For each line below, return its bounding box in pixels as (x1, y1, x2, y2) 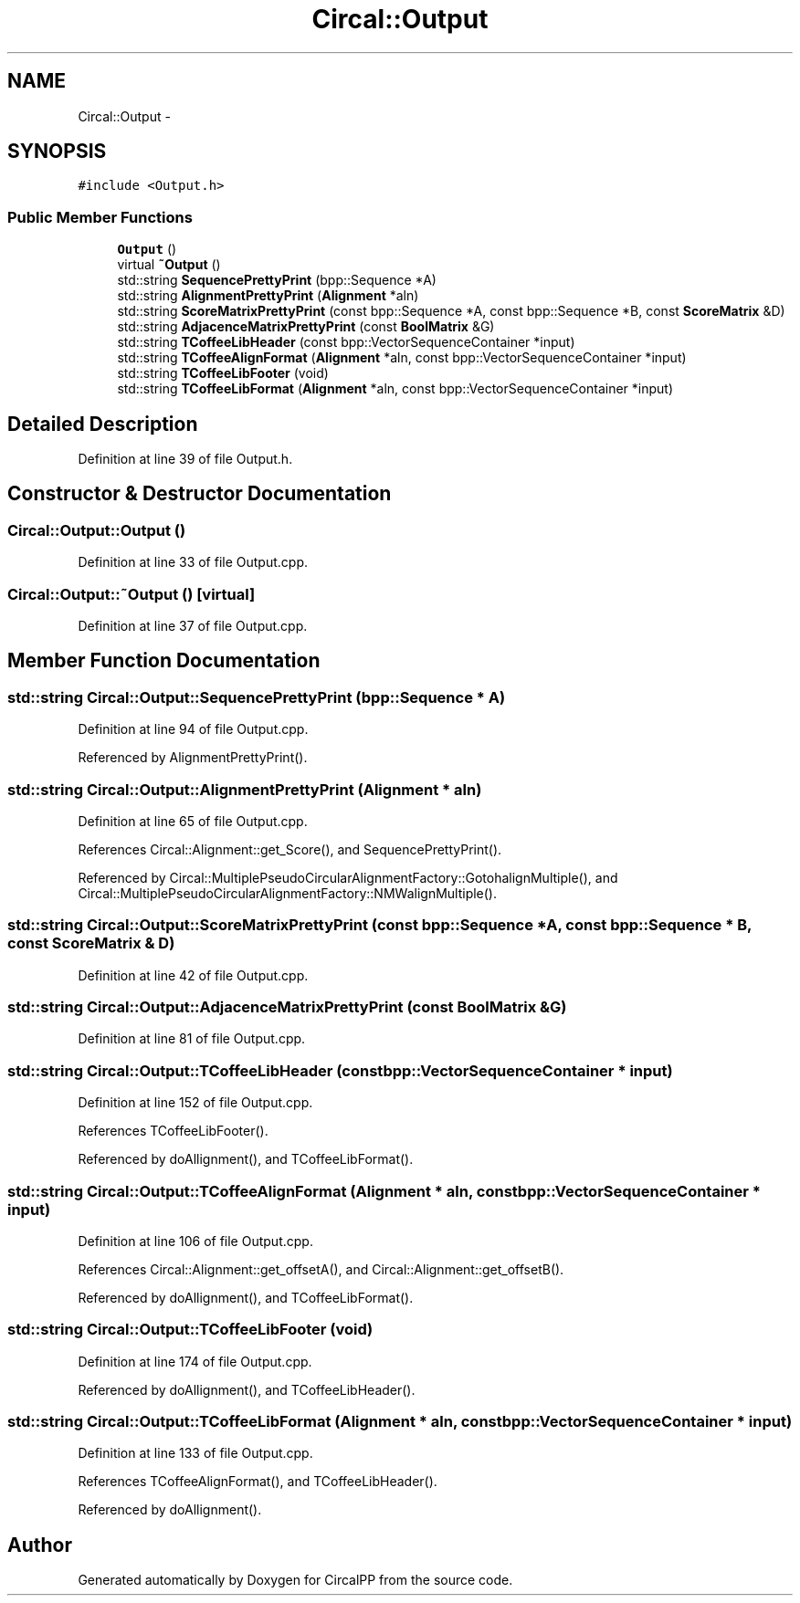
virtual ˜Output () (117, 257, 221, 273)
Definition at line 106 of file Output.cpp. (78, 1232, 313, 1249)
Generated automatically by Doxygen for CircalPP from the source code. (78, 1572, 513, 1588)
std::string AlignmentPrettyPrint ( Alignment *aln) (117, 288, 419, 304)
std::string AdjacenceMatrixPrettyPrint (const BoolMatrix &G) (117, 319, 495, 335)
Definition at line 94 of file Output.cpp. (78, 721, 309, 738)
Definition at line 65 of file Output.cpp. (78, 812, 308, 829)
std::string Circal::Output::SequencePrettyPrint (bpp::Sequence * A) (7, 687, 506, 707)
